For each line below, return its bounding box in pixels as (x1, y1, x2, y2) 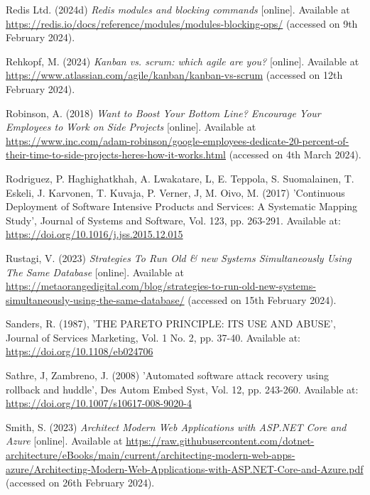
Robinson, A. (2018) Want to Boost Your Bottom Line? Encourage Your (6, 105, 321, 120)
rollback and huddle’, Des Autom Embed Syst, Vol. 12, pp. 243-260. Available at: (6, 381, 359, 396)
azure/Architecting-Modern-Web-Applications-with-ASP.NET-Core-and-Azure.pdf (6, 461, 364, 476)
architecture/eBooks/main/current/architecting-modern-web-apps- (6, 447, 295, 462)
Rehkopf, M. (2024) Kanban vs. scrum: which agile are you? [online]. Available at (6, 53, 359, 68)
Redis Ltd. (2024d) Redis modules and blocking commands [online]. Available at (6, 2, 350, 16)
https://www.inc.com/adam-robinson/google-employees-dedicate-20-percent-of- (6, 133, 349, 148)
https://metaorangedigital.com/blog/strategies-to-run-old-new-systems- (6, 278, 316, 293)
